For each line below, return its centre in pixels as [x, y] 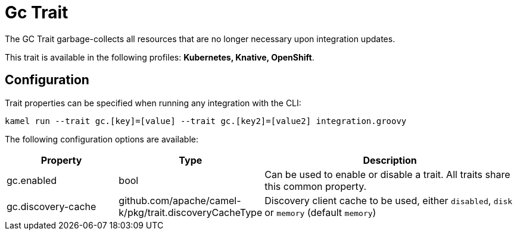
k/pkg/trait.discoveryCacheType [191, 212]
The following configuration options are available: [102, 139]
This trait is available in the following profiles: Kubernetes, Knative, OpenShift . [160, 57]
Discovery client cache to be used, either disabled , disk [389, 200]
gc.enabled [32, 180]
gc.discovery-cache [52, 206]
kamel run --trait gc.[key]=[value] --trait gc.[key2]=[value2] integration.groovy [206, 121]
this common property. [316, 186]
